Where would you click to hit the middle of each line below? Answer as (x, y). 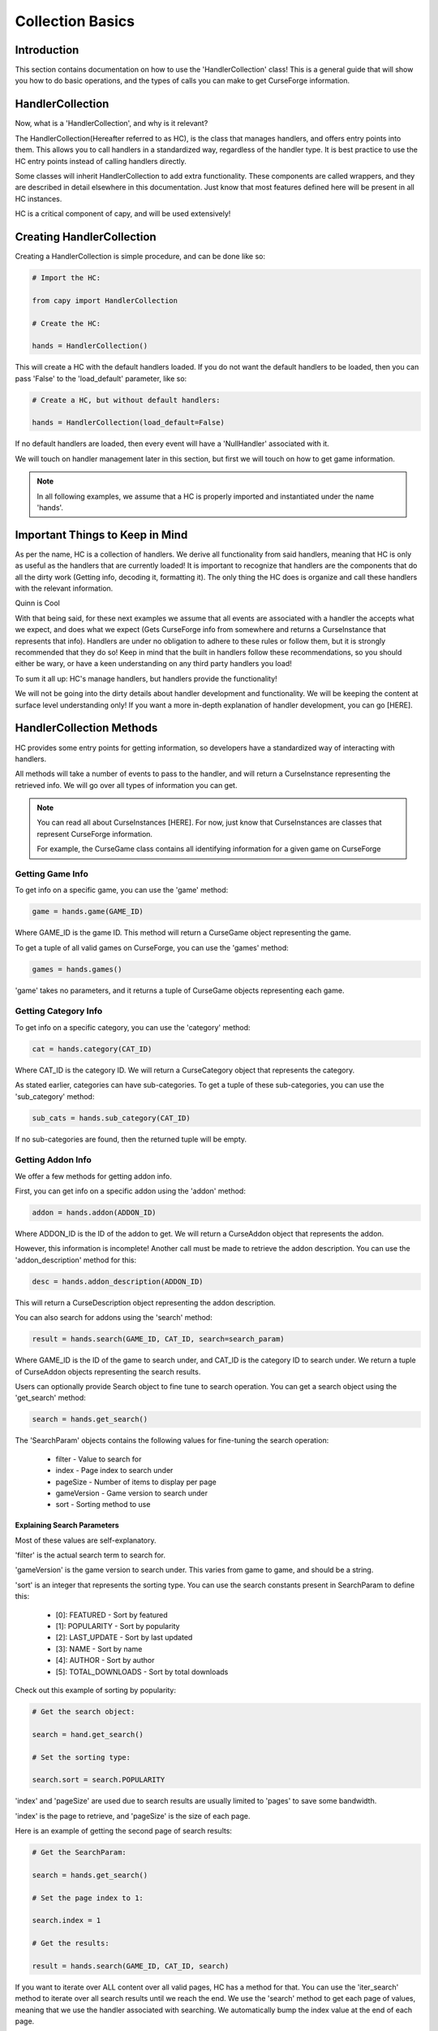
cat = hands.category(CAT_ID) (92, 1049)
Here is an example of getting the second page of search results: (124, 1831)
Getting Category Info (59, 1011)
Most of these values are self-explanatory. (86, 1540)
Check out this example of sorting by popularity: (96, 1690)
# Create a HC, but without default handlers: (126, 400)
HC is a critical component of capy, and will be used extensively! (123, 214)
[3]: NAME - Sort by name (99, 1648)
